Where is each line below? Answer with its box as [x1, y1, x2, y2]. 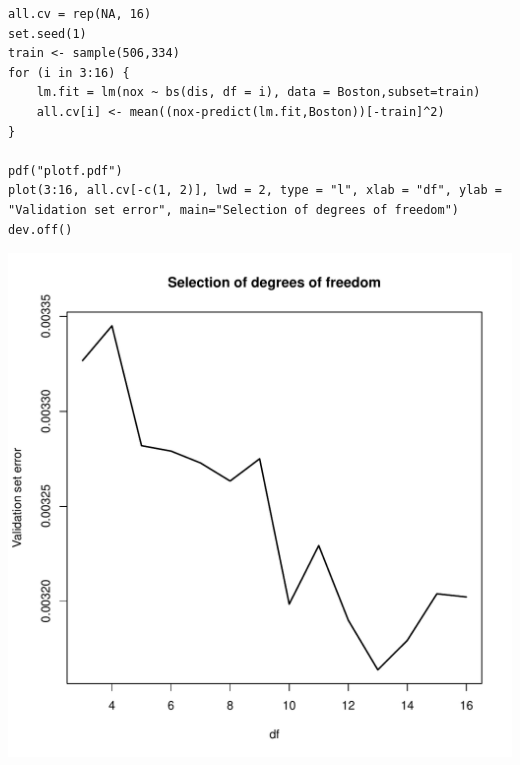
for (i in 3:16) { [8, 65, 130, 80]
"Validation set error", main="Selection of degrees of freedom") [8, 202, 460, 217]
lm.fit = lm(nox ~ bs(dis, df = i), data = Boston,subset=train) [36, 85, 481, 100]
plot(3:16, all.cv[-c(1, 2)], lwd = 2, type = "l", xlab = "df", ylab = [8, 183, 502, 198]
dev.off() [8, 222, 73, 237]
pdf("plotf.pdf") [8, 163, 123, 178]
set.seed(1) [8, 26, 87, 41]
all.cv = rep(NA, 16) [8, 7, 152, 21]
